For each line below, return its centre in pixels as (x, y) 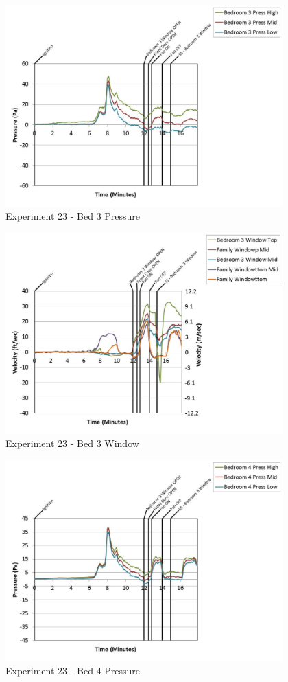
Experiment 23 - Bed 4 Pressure (73, 671)
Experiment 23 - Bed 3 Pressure (73, 216)
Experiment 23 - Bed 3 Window (72, 443)
